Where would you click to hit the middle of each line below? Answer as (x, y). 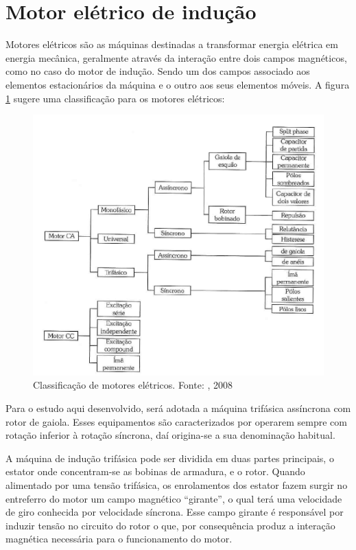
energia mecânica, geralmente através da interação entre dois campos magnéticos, (176, 57)
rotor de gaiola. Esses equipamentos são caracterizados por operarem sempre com (176, 421)
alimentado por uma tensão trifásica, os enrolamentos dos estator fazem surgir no (177, 485)
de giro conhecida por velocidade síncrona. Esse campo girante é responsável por (175, 512)
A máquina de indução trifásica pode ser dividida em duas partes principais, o (170, 458)
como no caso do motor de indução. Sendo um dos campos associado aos (158, 71)
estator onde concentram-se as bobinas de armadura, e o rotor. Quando (155, 471)
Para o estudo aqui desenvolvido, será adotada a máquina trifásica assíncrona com (178, 408)
